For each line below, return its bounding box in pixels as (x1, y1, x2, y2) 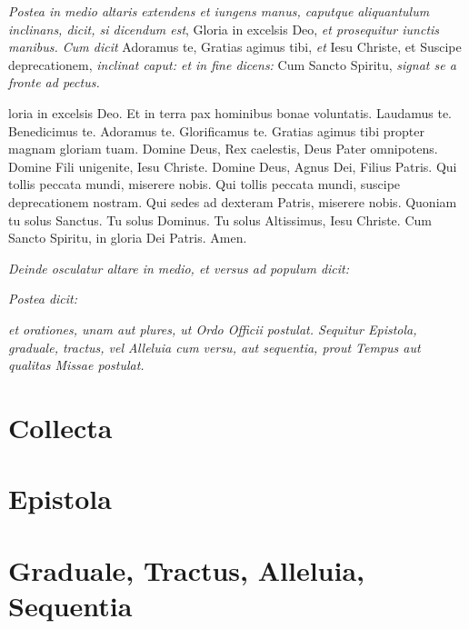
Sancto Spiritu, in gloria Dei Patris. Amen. (8, 228, 247, 247)
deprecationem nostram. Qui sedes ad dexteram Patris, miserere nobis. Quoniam (8, 192, 457, 211)
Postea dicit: (8, 289, 78, 308)
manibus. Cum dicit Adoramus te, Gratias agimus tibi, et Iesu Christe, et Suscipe (8, 37, 462, 56)
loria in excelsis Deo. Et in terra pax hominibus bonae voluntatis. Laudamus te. (8, 103, 452, 122)
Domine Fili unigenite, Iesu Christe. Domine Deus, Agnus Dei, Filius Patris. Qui (8, 156, 457, 175)
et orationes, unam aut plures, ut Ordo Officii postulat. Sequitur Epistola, (8, 319, 417, 338)
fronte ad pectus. (8, 73, 100, 92)
